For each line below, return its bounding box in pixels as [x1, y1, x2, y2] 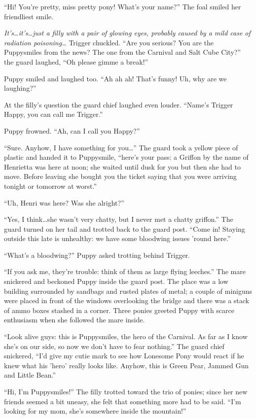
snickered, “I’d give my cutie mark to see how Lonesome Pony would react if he [4, 350, 244, 361]
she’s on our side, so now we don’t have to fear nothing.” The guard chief [4, 341, 224, 351]
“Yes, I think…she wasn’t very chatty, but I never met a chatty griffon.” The [4, 214, 233, 224]
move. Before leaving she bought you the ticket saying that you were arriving [4, 171, 237, 181]
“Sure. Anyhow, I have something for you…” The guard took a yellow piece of [4, 142, 238, 152]
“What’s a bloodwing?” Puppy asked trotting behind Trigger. [4, 249, 190, 260]
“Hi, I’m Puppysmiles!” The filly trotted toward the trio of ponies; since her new [4, 386, 248, 396]
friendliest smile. [4, 11, 54, 21]
